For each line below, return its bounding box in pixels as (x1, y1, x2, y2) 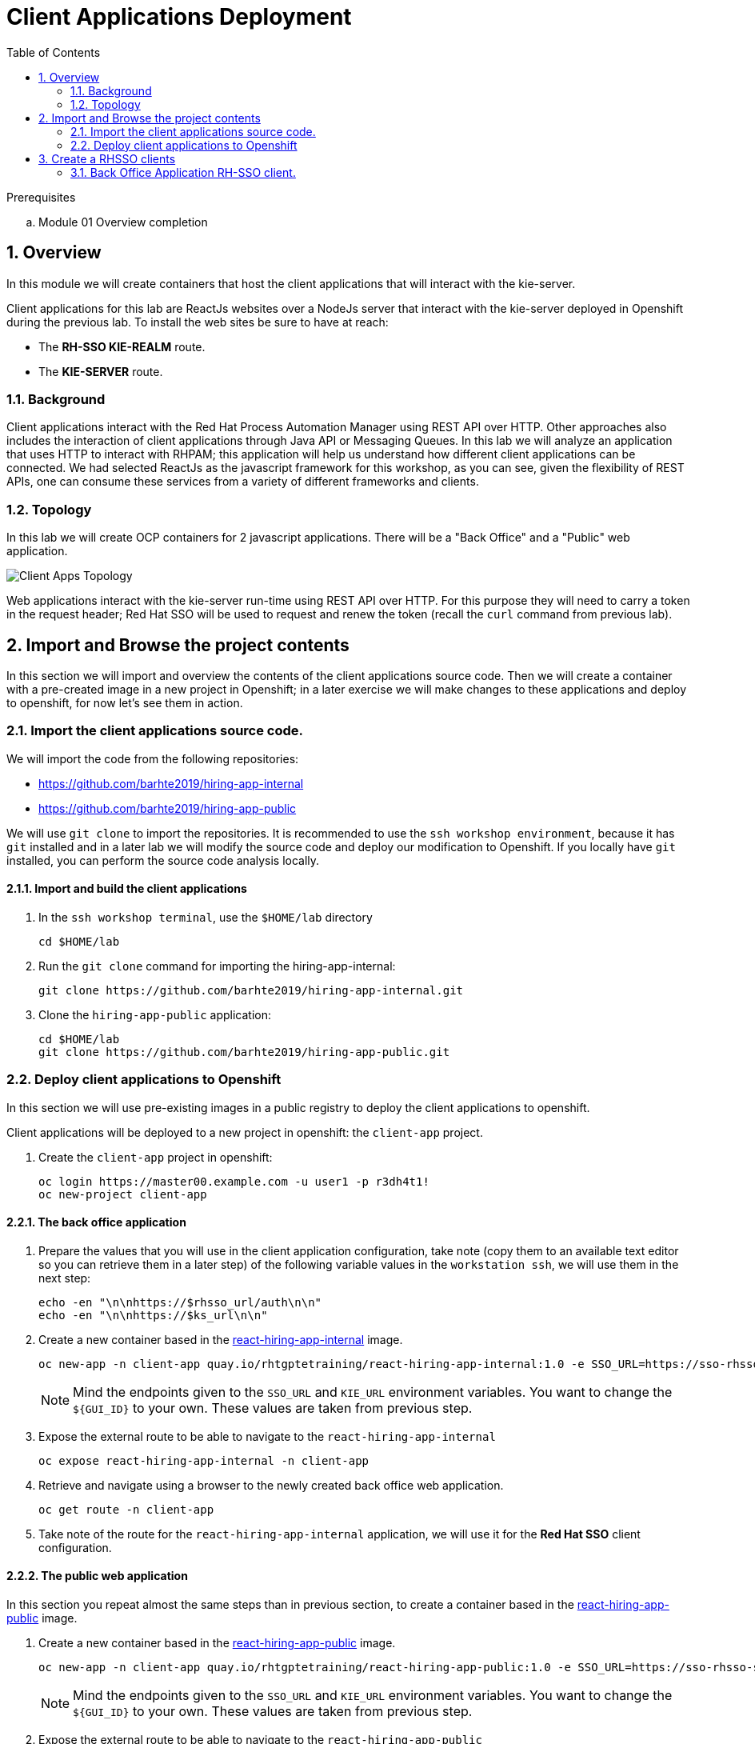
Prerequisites (6, 190, 76, 204)
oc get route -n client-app (38, 1502, 214, 1516)
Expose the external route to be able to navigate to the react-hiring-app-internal (38, 1429, 496, 1443)
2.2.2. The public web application (6, 1569, 188, 1583)
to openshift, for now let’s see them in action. (6, 695, 243, 710)
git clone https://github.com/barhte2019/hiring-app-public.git (38, 1045, 450, 1058)
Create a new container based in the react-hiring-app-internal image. (38, 1332, 403, 1346)
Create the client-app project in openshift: (38, 1150, 273, 1164)
